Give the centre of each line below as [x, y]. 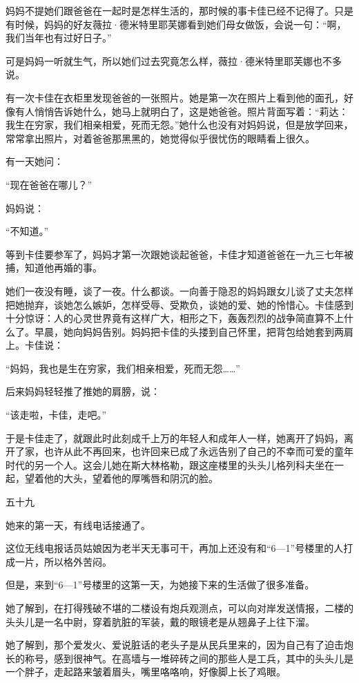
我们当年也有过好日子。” [59, 38]
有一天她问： [35, 161]
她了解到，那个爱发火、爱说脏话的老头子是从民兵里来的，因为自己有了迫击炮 [179, 645]
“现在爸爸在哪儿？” [49, 184]
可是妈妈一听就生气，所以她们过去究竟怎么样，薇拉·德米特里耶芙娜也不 [169, 60]
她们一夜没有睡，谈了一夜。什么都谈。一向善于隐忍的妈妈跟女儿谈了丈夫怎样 [179, 290]
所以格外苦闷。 [78, 561]
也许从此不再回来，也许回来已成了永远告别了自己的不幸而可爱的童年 [198, 451]
